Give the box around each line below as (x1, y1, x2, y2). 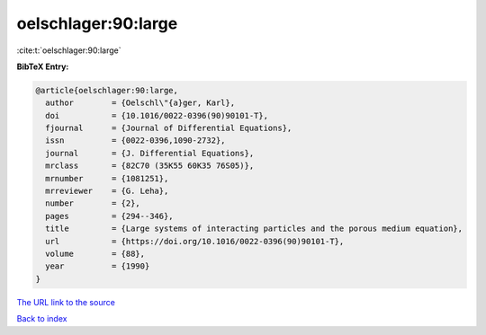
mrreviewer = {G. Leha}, (45, 186, 169, 197)
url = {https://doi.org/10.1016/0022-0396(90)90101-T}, (45, 236, 345, 246)
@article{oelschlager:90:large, (35, 85, 179, 95)
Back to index (16, 313, 67, 324)
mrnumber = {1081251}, (45, 173, 169, 183)
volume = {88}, (45, 249, 146, 259)
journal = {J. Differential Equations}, (45, 148, 255, 158)
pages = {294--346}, (45, 211, 175, 221)
